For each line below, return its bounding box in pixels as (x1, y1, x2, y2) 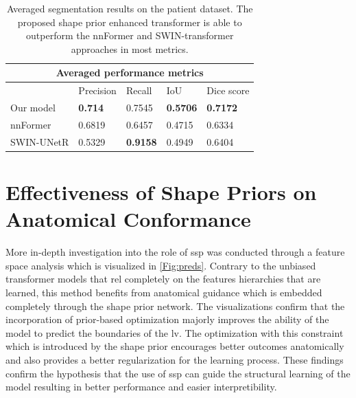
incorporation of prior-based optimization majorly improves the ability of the (5, 312, 329, 327)
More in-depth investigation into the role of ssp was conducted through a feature (5, 245, 345, 259)
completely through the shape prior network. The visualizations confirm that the (5, 298, 345, 313)
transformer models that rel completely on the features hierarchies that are (5, 272, 321, 286)
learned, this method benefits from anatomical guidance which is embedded (5, 285, 322, 299)
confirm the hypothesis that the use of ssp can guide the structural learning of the (5, 366, 351, 380)
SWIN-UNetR (10, 134, 69, 148)
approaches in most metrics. (71, 41, 189, 56)
